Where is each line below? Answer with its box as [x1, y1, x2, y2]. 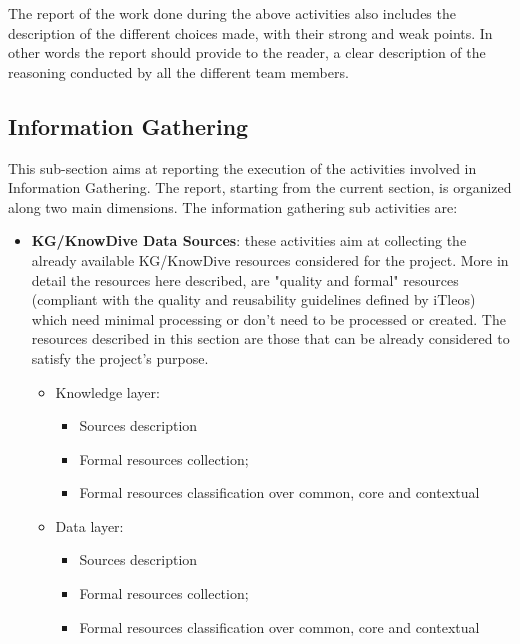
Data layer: [55, 515, 124, 536]
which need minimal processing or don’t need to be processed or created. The [31, 308, 506, 329]
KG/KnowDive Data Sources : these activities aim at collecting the [31, 230, 467, 251]
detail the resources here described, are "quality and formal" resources [31, 269, 459, 290]
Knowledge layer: [55, 381, 160, 402]
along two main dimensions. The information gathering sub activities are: [8, 196, 458, 217]
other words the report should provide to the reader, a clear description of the [8, 42, 486, 63]
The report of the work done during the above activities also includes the [8, 3, 456, 23]
